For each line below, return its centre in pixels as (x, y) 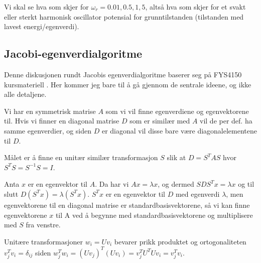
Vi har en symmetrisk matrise (50, 111)
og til (246, 184)
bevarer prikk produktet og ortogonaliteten (180, 241)
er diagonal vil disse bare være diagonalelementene (179, 130)
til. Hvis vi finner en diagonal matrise (62, 121)
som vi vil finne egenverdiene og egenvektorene (177, 111)
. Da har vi (112, 184)
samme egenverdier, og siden (48, 130)
